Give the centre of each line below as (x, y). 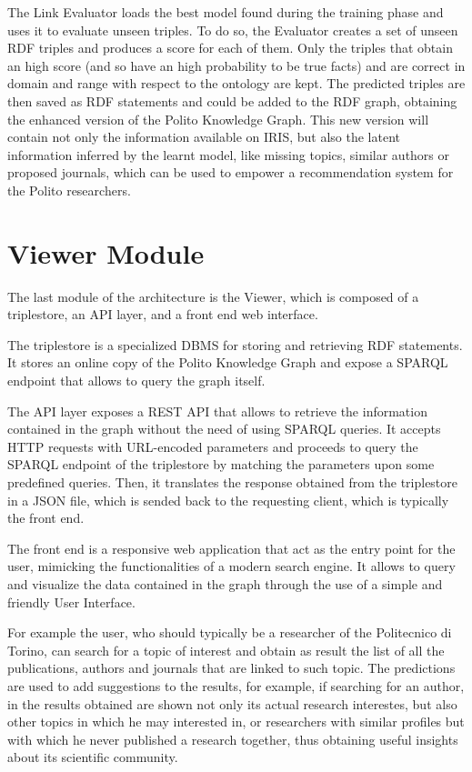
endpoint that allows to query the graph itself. (136, 381)
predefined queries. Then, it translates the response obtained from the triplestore (233, 482)
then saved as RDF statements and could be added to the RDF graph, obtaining (232, 100)
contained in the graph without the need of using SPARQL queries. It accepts (224, 429)
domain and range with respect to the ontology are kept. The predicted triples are (236, 83)
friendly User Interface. (71, 602)
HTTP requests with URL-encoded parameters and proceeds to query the (213, 446)
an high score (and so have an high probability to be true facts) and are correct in (236, 65)
